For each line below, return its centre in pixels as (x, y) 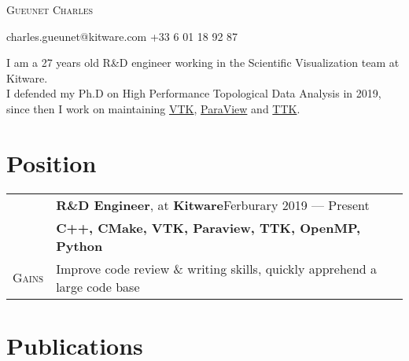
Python (79, 245)
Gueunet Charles (50, 9)
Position (52, 162)
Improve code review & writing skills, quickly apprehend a (217, 268)
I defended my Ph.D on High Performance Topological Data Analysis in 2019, (194, 93)
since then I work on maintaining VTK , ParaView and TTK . (153, 108)
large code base (98, 286)
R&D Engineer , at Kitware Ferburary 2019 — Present (213, 204)
